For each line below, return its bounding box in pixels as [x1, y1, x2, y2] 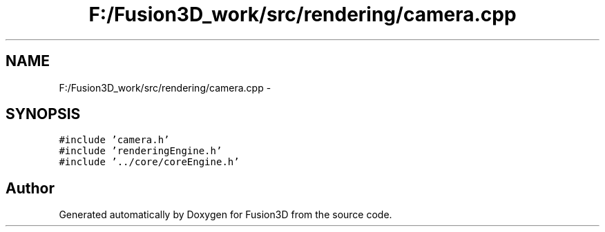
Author [6, 179, 55, 197]
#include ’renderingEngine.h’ [59, 145, 222, 157]
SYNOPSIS [6, 105, 81, 123]
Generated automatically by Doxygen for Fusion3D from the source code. [59, 209, 392, 221]
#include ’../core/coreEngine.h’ [59, 156, 240, 168]
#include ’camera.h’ [59, 134, 170, 146]
